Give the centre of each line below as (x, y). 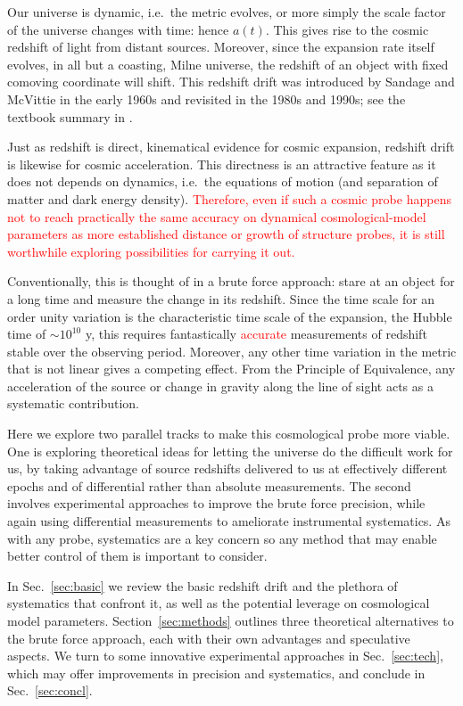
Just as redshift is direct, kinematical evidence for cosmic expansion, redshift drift (231, 147)
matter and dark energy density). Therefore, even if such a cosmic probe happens (229, 198)
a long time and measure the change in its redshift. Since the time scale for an (221, 298)
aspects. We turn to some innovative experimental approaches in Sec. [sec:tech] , (225, 656)
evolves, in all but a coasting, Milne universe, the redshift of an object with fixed (228, 64)
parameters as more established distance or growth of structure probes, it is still (226, 234)
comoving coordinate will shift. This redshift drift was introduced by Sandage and (231, 82)
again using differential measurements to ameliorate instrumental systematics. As (229, 521)
